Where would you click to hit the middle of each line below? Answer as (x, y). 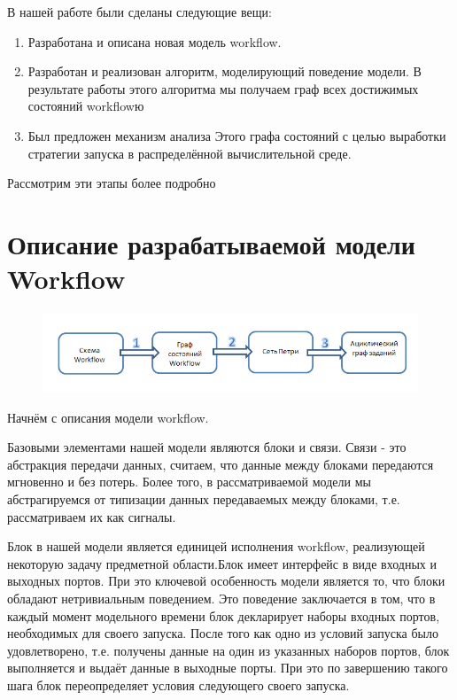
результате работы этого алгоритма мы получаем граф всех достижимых (223, 88)
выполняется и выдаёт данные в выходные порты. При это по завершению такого (228, 668)
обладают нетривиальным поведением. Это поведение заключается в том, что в (221, 598)
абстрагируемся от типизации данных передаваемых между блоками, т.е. (204, 498)
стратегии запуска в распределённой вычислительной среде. (190, 153)
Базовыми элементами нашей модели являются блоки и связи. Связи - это (207, 447)
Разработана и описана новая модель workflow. (155, 41)
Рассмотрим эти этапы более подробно (112, 183)
